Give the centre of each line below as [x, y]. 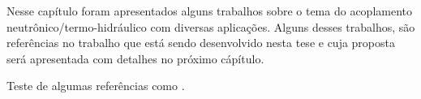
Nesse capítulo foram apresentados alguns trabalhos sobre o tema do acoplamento [209, 11]
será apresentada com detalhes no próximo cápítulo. [135, 58]
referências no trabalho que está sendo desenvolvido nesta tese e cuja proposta [201, 43]
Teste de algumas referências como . [96, 86]
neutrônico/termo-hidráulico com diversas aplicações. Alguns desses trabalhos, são [211, 26]
